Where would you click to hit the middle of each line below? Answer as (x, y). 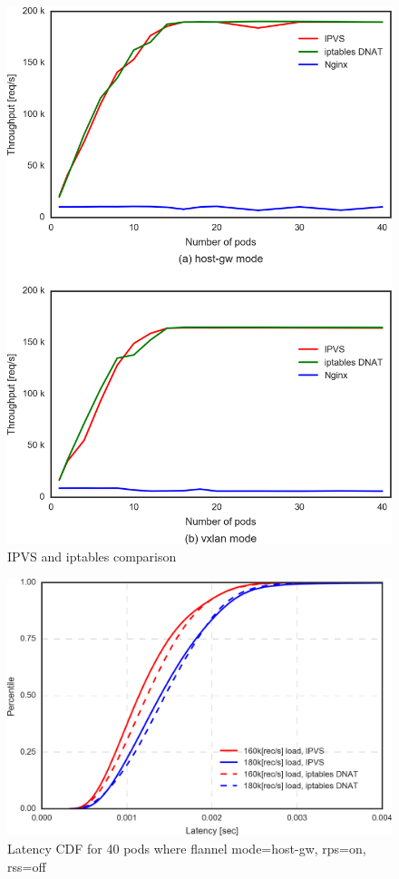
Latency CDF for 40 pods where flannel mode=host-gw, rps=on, (187, 848)
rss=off (27, 866)
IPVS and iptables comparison (92, 557)
